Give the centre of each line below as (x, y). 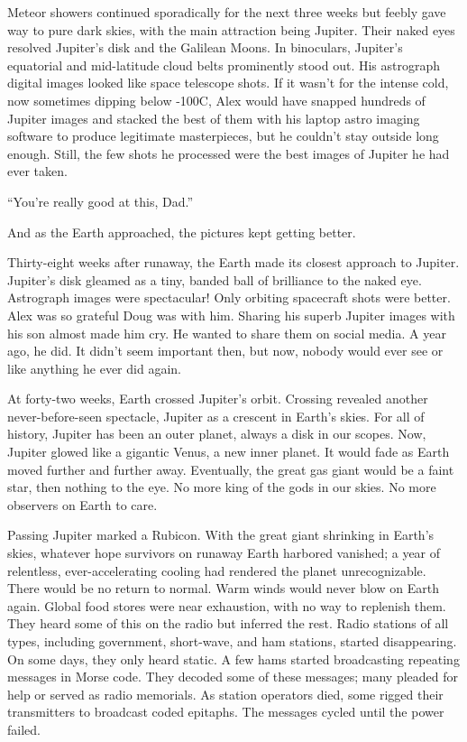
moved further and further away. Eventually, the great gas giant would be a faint (231, 469)
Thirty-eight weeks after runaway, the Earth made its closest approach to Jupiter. (233, 262)
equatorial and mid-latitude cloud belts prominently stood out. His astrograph (224, 65)
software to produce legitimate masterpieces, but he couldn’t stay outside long (223, 136)
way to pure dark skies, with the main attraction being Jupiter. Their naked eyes (231, 29)
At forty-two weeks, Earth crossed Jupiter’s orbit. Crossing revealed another (218, 399)
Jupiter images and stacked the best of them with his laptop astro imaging (214, 118)
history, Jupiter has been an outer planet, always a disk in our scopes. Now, (217, 434)
